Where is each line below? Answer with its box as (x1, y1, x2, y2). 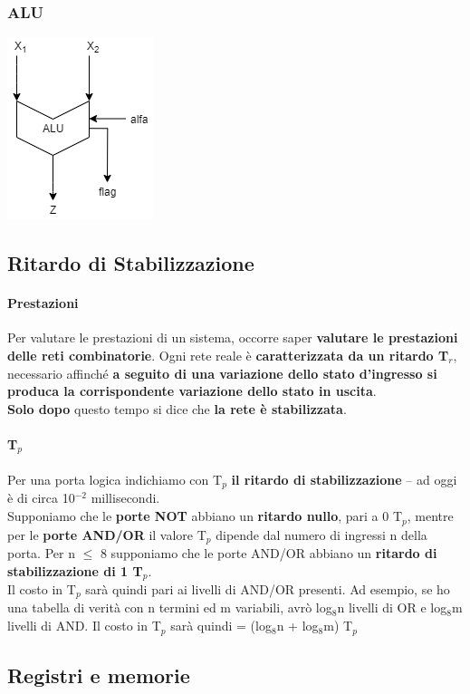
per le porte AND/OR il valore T (7, 525, 206, 544)
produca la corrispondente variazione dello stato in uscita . (7, 381, 377, 400)
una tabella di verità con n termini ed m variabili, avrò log (7, 598, 332, 617)
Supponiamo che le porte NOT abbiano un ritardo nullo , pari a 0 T (7, 506, 403, 525)
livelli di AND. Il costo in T (7, 616, 161, 635)
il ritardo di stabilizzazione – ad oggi (231, 470, 457, 489)
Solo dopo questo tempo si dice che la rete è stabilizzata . (7, 399, 347, 418)
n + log (276, 616, 319, 635)
